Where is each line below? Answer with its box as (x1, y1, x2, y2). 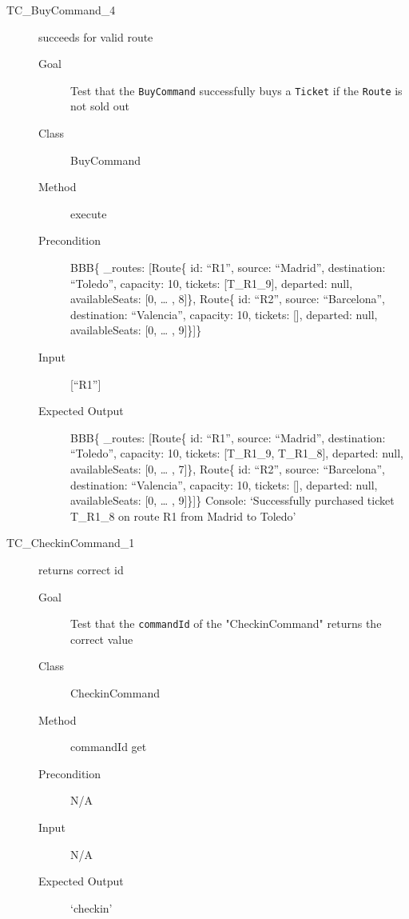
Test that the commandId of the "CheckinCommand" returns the (70, 615, 382, 632)
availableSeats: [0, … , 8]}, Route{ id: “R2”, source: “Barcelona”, (70, 290, 386, 307)
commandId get (70, 738, 147, 755)
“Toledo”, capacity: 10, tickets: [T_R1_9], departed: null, (70, 274, 353, 291)
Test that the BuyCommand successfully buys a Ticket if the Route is (70, 82, 403, 98)
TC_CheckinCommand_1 (6, 534, 135, 551)
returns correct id (38, 561, 124, 577)
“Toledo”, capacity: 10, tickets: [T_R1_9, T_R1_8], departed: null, (70, 445, 404, 461)
